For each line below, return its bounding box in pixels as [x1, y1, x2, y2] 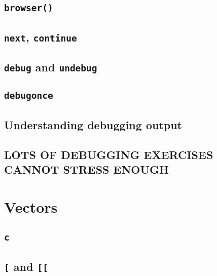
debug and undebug [4, 59, 97, 75]
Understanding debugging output [4, 116, 182, 132]
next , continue [4, 29, 77, 45]
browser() [4, 3, 53, 14]
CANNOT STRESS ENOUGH [4, 162, 169, 177]
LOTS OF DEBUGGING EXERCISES [4, 146, 213, 162]
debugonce [4, 90, 53, 101]
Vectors [4, 196, 58, 217]
